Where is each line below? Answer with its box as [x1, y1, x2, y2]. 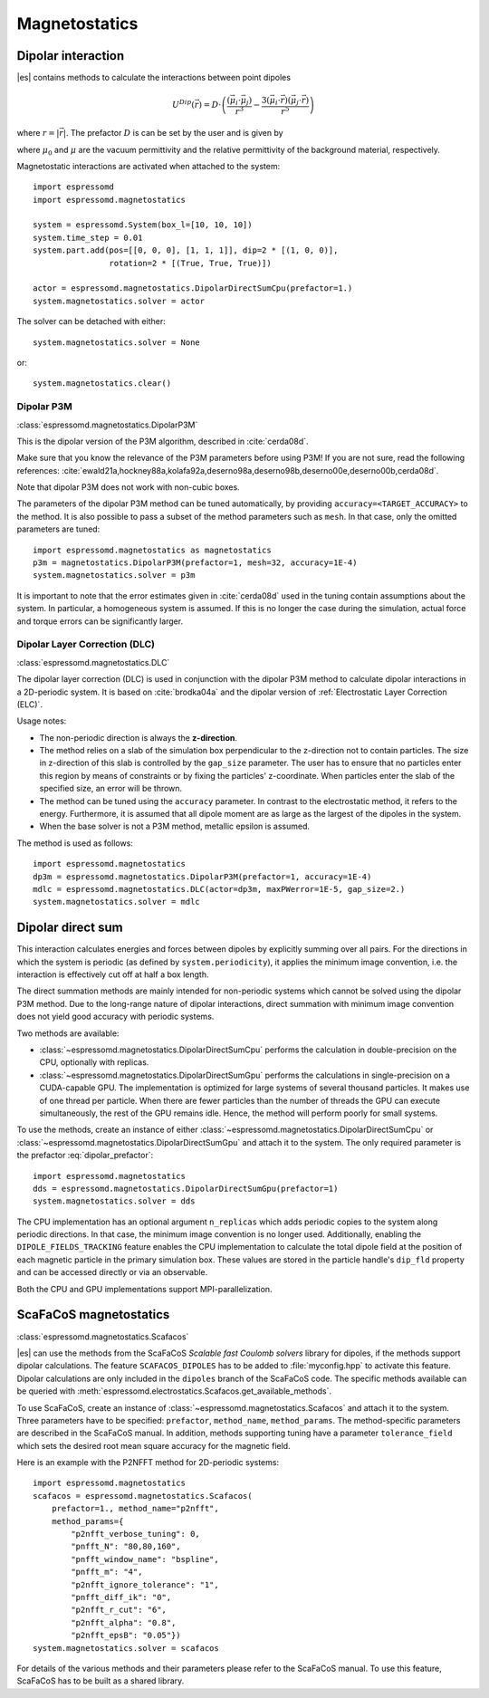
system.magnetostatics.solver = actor [33, 295, 206, 306]
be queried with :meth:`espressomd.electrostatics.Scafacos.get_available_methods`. [16, 1386, 332, 1396]
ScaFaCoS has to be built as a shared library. [16, 1675, 185, 1686]
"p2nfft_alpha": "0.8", [71, 1617, 177, 1627]
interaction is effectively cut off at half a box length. [16, 969, 209, 980]
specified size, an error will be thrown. [39, 783, 183, 794]
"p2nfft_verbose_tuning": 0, [71, 1529, 201, 1540]
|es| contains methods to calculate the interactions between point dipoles [16, 72, 292, 83]
